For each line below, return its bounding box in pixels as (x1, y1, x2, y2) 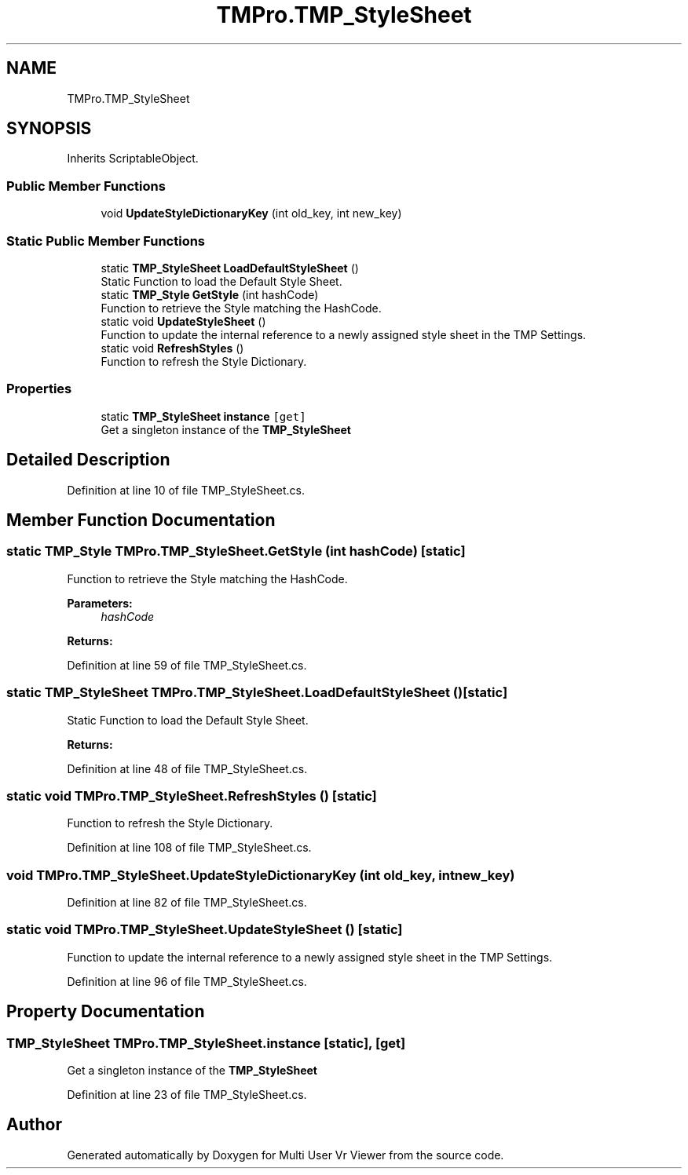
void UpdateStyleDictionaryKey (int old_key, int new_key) (101, 206, 402, 221)
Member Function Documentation (6, 509, 276, 530)
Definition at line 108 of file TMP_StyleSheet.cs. (67, 841, 312, 855)
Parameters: (67, 596, 133, 610)
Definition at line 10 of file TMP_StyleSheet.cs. (67, 483, 305, 497)
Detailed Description (6, 450, 170, 470)
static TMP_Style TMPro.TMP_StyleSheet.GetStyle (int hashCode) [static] (6, 543, 466, 560)
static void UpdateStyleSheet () (101, 314, 266, 328)
